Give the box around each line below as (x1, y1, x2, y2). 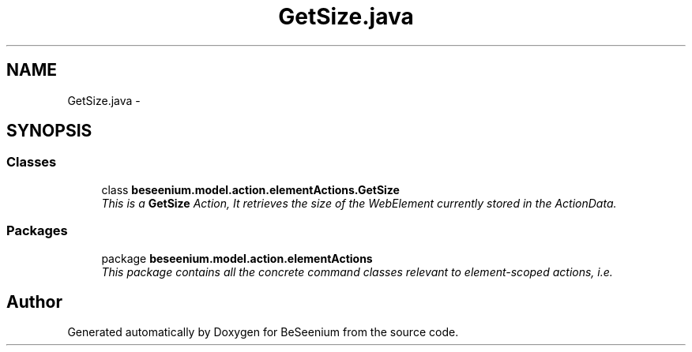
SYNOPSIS (6, 121, 92, 141)
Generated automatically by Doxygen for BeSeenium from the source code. (67, 325, 459, 339)
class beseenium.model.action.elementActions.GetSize (101, 182, 400, 197)
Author (6, 291, 62, 312)
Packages (6, 223, 68, 239)
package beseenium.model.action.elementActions (101, 251, 373, 265)
